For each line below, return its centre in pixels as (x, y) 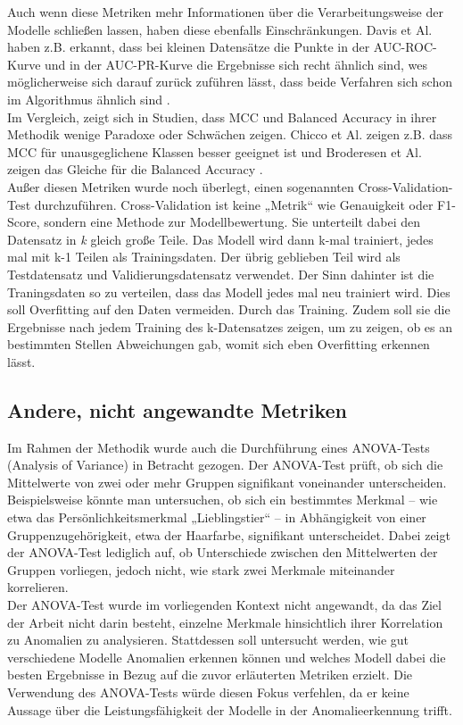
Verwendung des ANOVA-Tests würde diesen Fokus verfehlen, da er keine (208, 692)
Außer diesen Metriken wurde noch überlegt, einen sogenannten (181, 186)
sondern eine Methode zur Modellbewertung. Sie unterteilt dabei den (232, 222)
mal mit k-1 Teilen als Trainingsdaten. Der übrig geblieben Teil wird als (204, 257)
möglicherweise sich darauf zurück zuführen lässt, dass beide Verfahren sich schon (230, 82)
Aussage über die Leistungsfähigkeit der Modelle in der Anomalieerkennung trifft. (230, 709)
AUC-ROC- (405, 47)
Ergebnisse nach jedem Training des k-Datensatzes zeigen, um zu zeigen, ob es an (230, 326)
